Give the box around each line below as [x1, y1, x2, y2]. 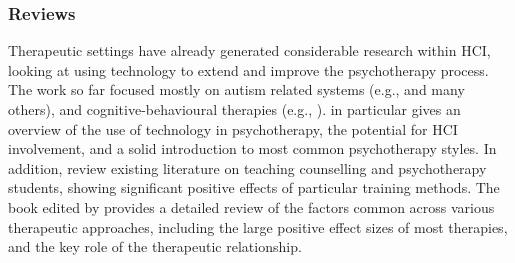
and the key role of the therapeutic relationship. [8, 236, 302, 257]
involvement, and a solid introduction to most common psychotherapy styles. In [8, 138, 497, 159]
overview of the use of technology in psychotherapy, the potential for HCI [8, 118, 458, 139]
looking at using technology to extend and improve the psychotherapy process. [8, 59, 489, 80]
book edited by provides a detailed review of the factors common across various [8, 196, 495, 217]
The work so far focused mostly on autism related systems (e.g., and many [8, 79, 465, 100]
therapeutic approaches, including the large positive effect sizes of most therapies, [8, 216, 508, 237]
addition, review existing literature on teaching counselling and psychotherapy [8, 157, 487, 178]
